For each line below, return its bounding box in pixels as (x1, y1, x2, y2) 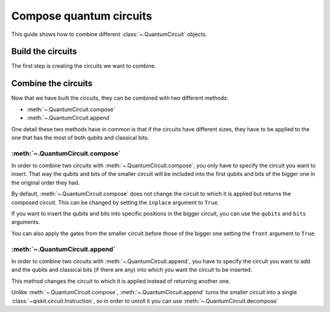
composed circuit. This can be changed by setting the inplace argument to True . (11, 198, 219, 206)
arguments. (11, 219, 40, 226)
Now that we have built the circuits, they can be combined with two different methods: (11, 95, 229, 102)
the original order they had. (11, 179, 80, 186)
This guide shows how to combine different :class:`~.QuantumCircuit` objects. (11, 31, 207, 38)
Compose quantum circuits (11, 9, 152, 23)
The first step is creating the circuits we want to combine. (11, 62, 156, 70)
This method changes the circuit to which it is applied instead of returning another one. (11, 277, 230, 285)
